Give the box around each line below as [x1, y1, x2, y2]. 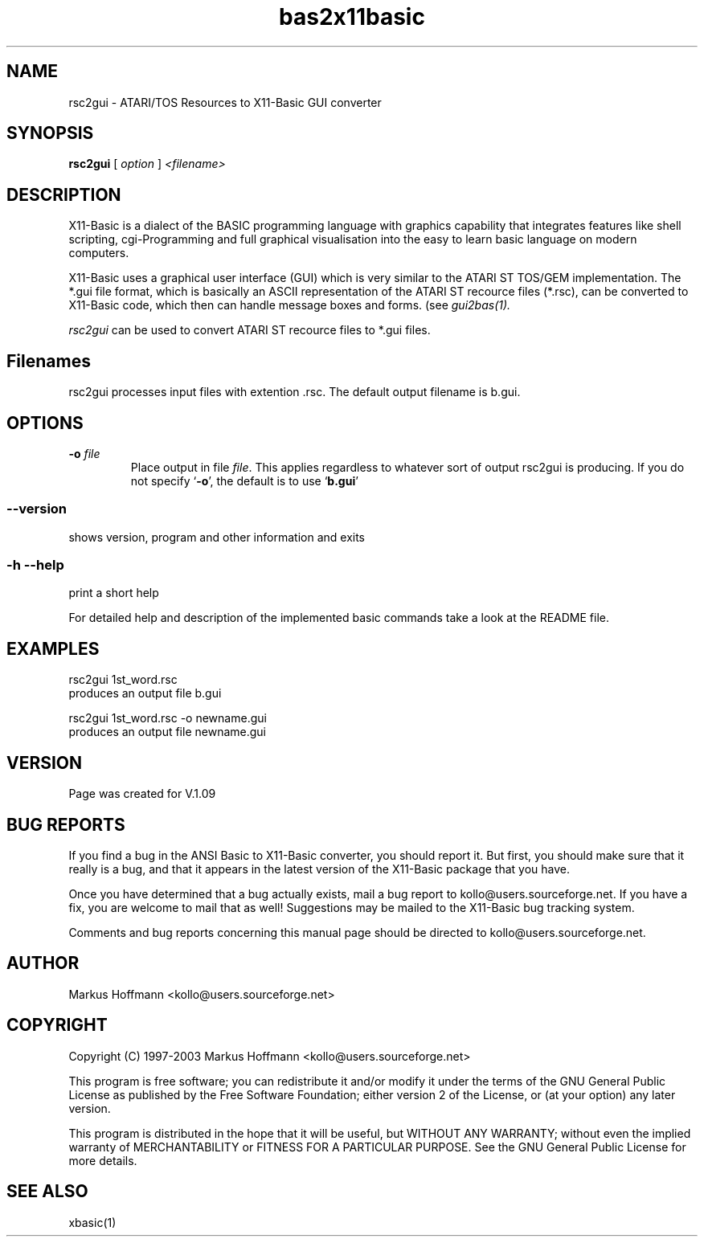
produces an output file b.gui [68, 686, 222, 701]
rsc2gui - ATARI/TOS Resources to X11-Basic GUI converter [68, 95, 382, 109]
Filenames [6, 350, 91, 371]
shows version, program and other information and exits [68, 530, 365, 544]
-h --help [6, 557, 64, 574]
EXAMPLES [6, 638, 100, 659]
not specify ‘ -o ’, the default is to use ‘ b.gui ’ [130, 473, 358, 488]
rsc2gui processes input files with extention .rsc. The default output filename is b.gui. [68, 385, 521, 399]
